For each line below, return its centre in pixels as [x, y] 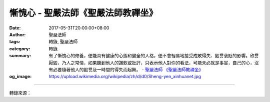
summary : [20, 56]
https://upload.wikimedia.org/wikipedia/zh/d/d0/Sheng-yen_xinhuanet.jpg [125, 77]
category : [20, 49]
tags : [15, 42]
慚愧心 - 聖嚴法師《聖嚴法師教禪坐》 [83, 13]
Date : [15, 28]
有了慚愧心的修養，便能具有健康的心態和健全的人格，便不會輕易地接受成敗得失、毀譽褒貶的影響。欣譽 [154, 56]
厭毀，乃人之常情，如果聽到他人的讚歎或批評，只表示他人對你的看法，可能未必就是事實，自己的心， [151, 63]
